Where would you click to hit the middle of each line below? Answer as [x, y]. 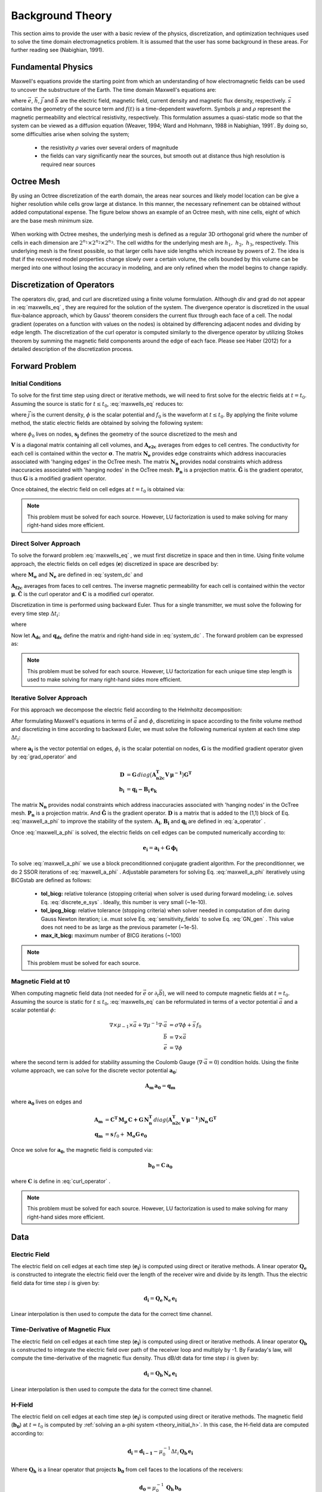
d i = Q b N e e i [160, 1374]
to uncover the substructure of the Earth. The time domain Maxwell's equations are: [114, 90]
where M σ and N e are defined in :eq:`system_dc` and [77, 575]
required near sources [68, 164]
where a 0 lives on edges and [47, 1102]
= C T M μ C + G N [127, 1120]
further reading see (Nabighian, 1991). [58, 50]
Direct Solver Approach [46, 544]
